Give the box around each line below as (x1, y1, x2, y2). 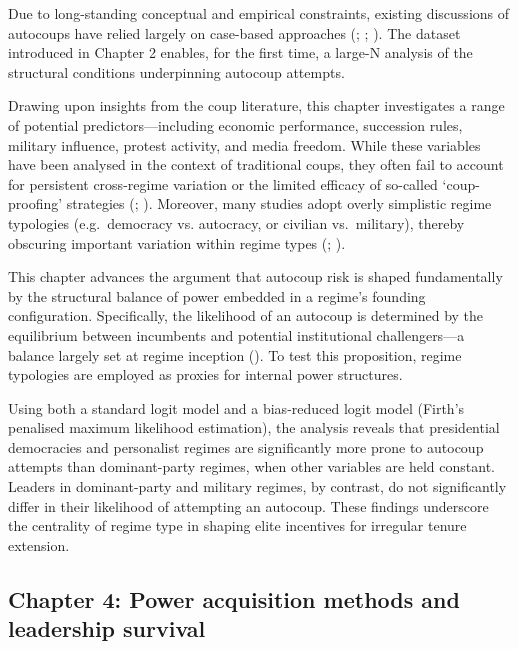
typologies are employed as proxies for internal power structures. (8, 364, 403, 385)
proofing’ (8, 193, 63, 214)
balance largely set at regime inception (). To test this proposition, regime (8, 344, 462, 365)
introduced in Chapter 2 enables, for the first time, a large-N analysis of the (8, 42, 473, 63)
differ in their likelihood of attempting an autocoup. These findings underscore (8, 495, 489, 516)
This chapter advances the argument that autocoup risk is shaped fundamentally (8, 266, 503, 287)
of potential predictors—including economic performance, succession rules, (8, 114, 463, 135)
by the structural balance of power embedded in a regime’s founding (8, 285, 426, 306)
